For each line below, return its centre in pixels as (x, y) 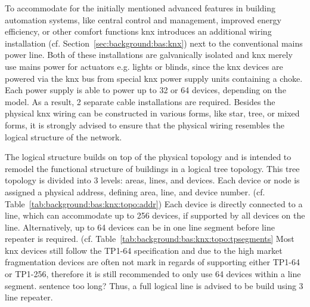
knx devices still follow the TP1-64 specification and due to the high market (144, 250)
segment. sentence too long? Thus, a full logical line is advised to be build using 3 (154, 285)
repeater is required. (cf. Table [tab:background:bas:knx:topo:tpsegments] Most (150, 239)
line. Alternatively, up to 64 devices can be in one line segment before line (140, 227)
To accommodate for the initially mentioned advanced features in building (140, 8)
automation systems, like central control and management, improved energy (143, 19)
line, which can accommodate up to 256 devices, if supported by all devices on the (155, 215)
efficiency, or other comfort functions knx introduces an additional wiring (138, 31)
